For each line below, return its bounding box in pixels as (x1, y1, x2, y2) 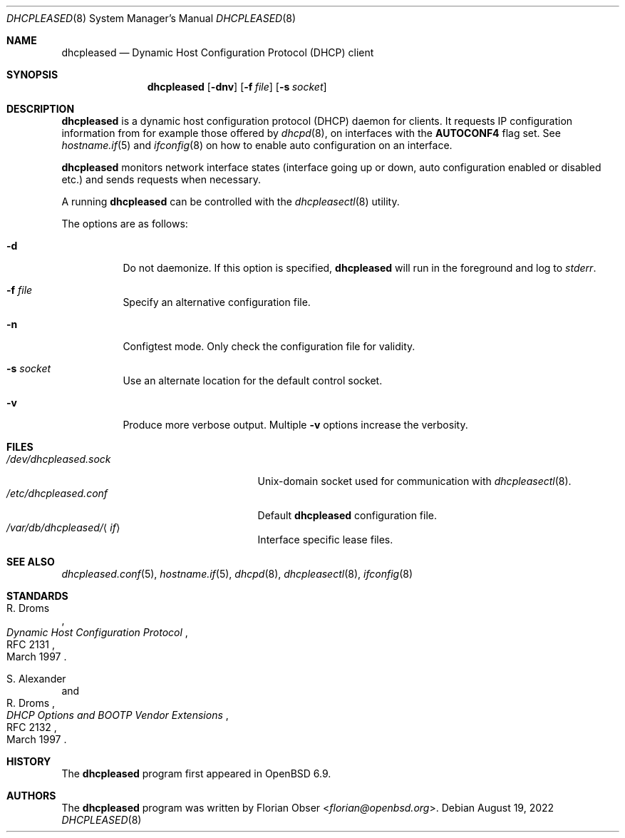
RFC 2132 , (6, 721, 57, 733)
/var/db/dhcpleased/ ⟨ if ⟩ (6, 521, 120, 533)
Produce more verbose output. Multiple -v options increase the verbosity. (123, 419, 468, 431)
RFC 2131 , (6, 638, 55, 650)
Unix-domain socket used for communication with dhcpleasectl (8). (257, 475, 572, 487)
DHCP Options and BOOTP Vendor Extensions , (6, 709, 229, 721)
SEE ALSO (6, 556, 55, 568)
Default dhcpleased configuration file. (257, 509, 437, 521)
